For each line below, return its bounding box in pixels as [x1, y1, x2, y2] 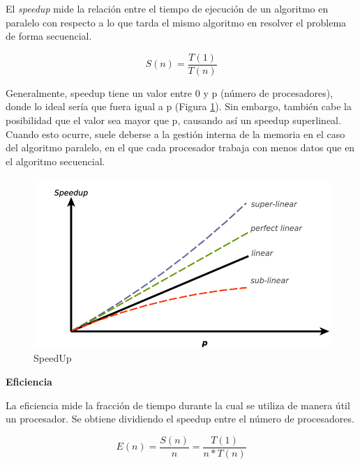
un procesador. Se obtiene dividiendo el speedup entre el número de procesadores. [6, 411, 354, 426]
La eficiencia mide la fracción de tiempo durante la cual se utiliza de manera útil [6, 397, 350, 412]
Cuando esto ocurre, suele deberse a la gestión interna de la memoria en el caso [6, 126, 345, 141]
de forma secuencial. [6, 29, 92, 43]
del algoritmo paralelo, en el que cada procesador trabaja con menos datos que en [6, 140, 355, 155]
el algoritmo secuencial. [6, 153, 105, 168]
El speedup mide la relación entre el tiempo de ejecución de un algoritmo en [6, 1, 329, 15]
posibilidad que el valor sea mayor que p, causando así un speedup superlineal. [6, 113, 341, 128]
